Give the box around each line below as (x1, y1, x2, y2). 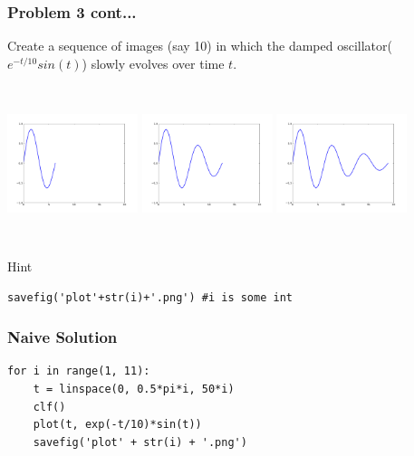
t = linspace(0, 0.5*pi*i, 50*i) (33, 383, 235, 395)
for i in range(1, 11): (7, 365, 150, 378)
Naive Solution (7, 326, 118, 348)
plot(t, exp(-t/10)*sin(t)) (33, 418, 202, 432)
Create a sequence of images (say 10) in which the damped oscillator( (7, 36, 392, 55)
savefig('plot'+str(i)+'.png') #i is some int (7, 290, 293, 304)
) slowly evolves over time (82, 53, 225, 72)
